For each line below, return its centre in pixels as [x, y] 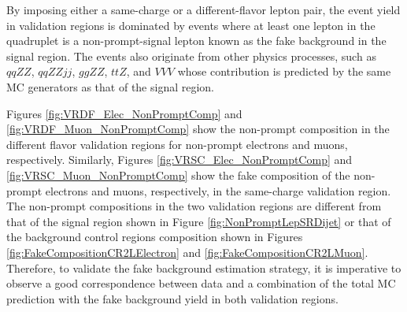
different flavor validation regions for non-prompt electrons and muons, [177, 144]
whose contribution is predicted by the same [284, 71]
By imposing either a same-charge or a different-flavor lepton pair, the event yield [203, 9]
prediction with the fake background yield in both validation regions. [172, 298]
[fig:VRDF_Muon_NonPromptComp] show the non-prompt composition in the [198, 129]
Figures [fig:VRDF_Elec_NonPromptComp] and [124, 113]
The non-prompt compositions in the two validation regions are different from [194, 206]
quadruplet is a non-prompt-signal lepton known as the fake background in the [196, 41]
